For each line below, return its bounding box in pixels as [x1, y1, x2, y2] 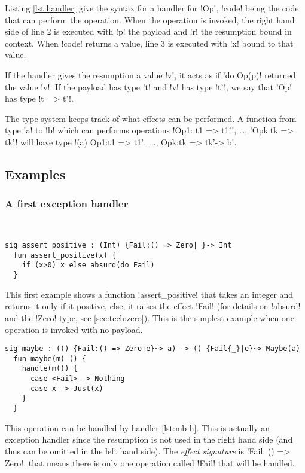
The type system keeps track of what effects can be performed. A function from [5, 112, 297, 124]
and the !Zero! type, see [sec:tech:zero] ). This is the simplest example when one [5, 311, 294, 324]
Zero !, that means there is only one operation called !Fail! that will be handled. [5, 456, 295, 469]
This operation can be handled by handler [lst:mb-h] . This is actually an [5, 421, 270, 434]
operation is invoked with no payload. [5, 323, 143, 335]
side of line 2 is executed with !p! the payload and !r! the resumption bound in [5, 25, 292, 38]
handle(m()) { [22, 364, 78, 373]
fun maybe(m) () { [13, 354, 87, 363]
